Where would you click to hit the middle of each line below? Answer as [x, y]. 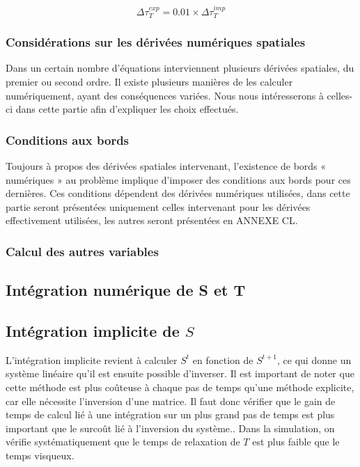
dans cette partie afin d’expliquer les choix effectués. [127, 109]
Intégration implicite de [93, 331]
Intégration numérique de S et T [126, 290]
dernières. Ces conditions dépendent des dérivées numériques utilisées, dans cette [178, 193]
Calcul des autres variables [82, 251]
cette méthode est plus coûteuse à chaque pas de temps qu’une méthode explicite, [180, 387]
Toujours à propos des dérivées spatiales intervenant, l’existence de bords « [166, 166]
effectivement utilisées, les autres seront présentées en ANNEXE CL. [152, 220]
